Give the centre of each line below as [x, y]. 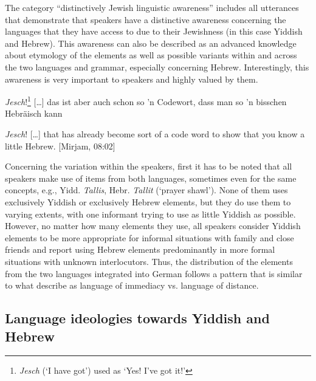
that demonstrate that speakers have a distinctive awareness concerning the [146, 19]
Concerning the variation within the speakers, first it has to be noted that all [149, 166]
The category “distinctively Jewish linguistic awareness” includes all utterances [152, 7]
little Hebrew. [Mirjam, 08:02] [60, 146]
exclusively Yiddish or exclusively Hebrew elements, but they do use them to [148, 201]
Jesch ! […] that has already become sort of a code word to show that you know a [155, 134]
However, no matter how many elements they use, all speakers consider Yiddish [153, 226]
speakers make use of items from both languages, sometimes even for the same [151, 178]
